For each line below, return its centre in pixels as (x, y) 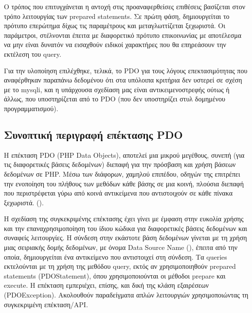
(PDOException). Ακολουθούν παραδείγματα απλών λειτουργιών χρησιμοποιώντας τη (126, 295)
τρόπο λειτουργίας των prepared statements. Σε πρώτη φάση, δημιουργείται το (117, 16)
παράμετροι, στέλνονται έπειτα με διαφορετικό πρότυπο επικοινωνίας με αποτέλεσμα (123, 35)
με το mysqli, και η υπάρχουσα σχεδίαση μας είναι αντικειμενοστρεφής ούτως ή (117, 89)
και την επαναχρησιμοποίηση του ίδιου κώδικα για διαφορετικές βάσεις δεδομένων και (126, 228)
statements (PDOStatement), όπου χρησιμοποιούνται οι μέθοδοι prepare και (115, 275)
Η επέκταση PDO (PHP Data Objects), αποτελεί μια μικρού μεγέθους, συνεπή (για (124, 155)
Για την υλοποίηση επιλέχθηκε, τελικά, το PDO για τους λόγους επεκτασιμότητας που (126, 70)
